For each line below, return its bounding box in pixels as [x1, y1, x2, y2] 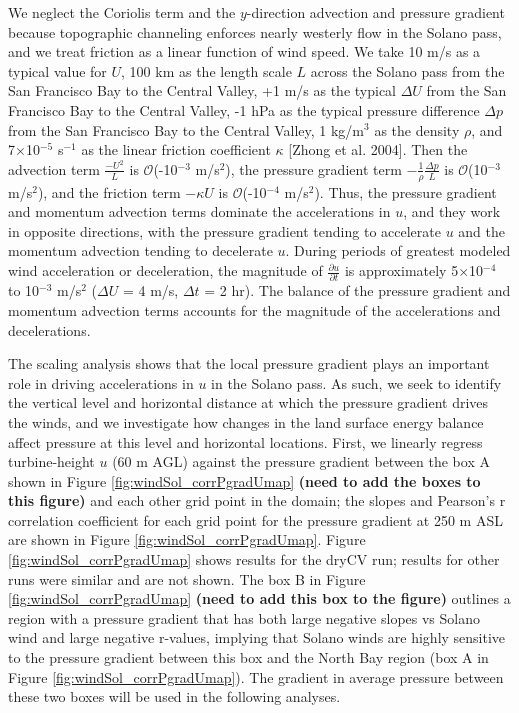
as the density [374, 119, 460, 140]
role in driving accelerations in [8, 372, 194, 393]
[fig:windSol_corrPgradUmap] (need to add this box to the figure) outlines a [8, 588, 511, 609]
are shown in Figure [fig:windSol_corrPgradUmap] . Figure [8, 529, 366, 550]
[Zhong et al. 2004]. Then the [288, 139, 468, 160]
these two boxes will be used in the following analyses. [8, 686, 341, 707]
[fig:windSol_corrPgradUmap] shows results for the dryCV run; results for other [8, 549, 500, 570]
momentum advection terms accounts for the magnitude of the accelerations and [8, 299, 501, 320]
